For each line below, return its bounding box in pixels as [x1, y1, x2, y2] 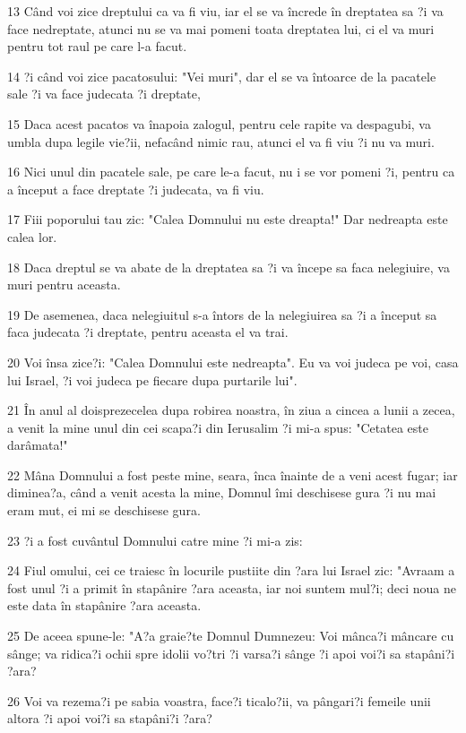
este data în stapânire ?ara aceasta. [7, 596, 202, 615]
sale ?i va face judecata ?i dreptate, [7, 84, 201, 103]
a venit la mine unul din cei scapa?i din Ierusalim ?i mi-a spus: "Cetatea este [7, 418, 428, 436]
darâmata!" [7, 435, 68, 454]
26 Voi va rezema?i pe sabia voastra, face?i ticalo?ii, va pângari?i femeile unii [7, 691, 431, 710]
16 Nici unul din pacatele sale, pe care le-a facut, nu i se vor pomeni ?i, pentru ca [7, 162, 455, 181]
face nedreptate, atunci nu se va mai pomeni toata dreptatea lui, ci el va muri [7, 19, 435, 38]
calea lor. [7, 227, 57, 246]
